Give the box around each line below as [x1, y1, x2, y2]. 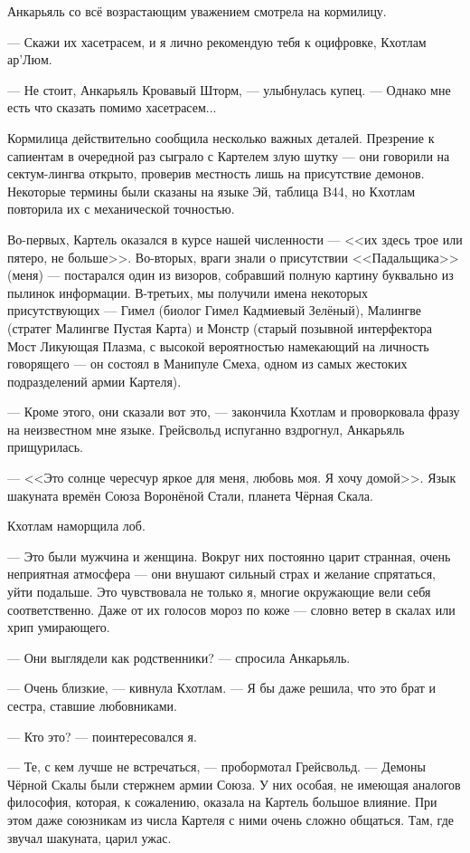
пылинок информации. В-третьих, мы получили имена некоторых [7, 283, 369, 302]
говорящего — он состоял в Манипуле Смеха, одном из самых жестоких [7, 354, 408, 373]
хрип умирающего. [7, 618, 110, 637]
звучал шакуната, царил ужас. [7, 828, 172, 847]
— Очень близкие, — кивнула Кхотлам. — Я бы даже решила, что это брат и [7, 678, 437, 697]
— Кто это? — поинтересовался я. [7, 726, 197, 745]
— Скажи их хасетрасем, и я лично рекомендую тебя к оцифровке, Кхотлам [7, 32, 427, 51]
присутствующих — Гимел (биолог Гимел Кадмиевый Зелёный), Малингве [7, 301, 421, 320]
